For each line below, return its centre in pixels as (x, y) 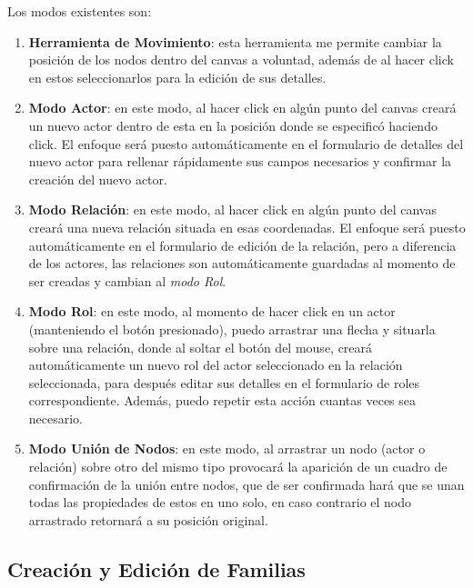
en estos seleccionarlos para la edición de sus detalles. (177, 77)
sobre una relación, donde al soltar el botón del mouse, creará (201, 347)
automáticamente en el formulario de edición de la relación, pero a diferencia (242, 245)
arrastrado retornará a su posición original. (148, 519)
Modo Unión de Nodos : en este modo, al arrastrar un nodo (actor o (227, 448)
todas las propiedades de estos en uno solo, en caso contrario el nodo (220, 502)
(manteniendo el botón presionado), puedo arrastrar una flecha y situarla (232, 329)
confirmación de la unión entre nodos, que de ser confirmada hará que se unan (247, 484)
